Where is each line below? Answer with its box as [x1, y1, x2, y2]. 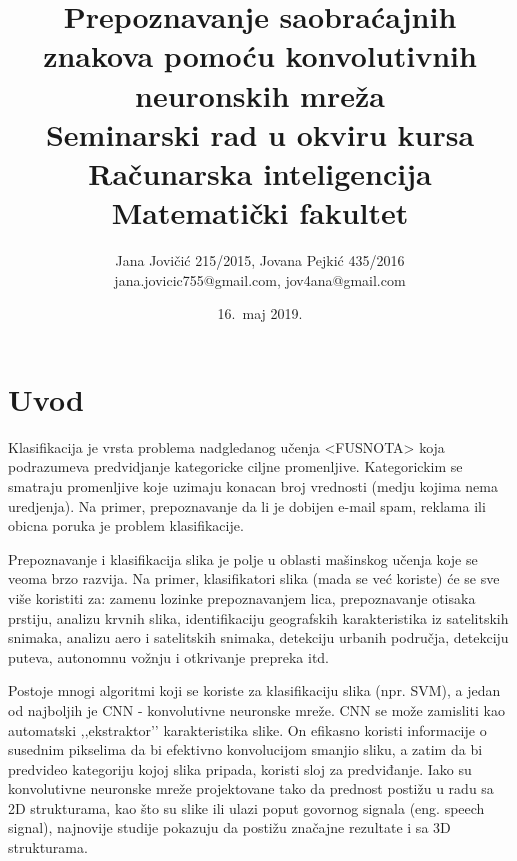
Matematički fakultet [111, 192, 409, 233]
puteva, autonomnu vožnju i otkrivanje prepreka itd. [8, 646, 330, 667]
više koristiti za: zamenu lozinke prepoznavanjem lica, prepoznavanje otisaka [8, 587, 476, 608]
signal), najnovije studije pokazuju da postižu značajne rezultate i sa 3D [8, 817, 451, 838]
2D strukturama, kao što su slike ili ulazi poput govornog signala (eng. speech [8, 797, 485, 818]
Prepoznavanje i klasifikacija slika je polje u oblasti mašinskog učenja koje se [8, 548, 478, 569]
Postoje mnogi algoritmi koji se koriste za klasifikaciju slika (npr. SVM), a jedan [8, 680, 501, 701]
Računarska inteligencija [88, 152, 432, 193]
